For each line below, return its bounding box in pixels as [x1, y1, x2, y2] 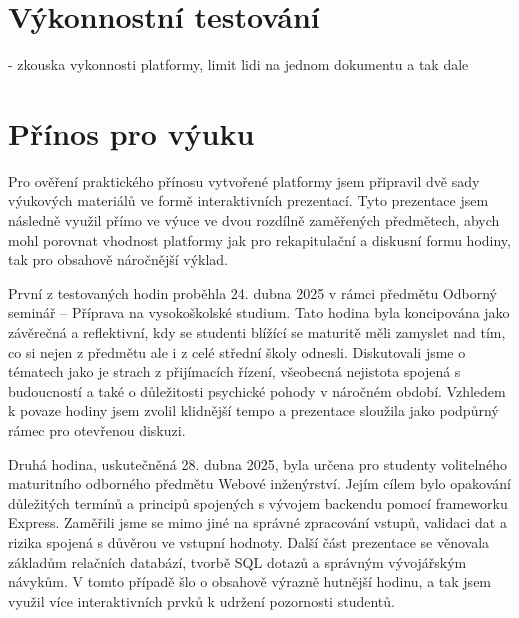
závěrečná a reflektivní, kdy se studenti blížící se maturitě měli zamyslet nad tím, [8, 322, 506, 342]
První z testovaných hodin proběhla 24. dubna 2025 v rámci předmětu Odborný [8, 282, 497, 303]
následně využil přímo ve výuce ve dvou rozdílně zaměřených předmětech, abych [8, 210, 500, 231]
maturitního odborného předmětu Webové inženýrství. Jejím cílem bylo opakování [8, 473, 511, 494]
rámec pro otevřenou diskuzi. [8, 419, 186, 440]
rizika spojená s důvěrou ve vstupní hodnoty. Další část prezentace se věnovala [8, 531, 490, 552]
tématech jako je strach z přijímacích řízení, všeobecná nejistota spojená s [8, 361, 461, 382]
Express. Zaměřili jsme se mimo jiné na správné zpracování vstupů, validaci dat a [8, 512, 507, 533]
